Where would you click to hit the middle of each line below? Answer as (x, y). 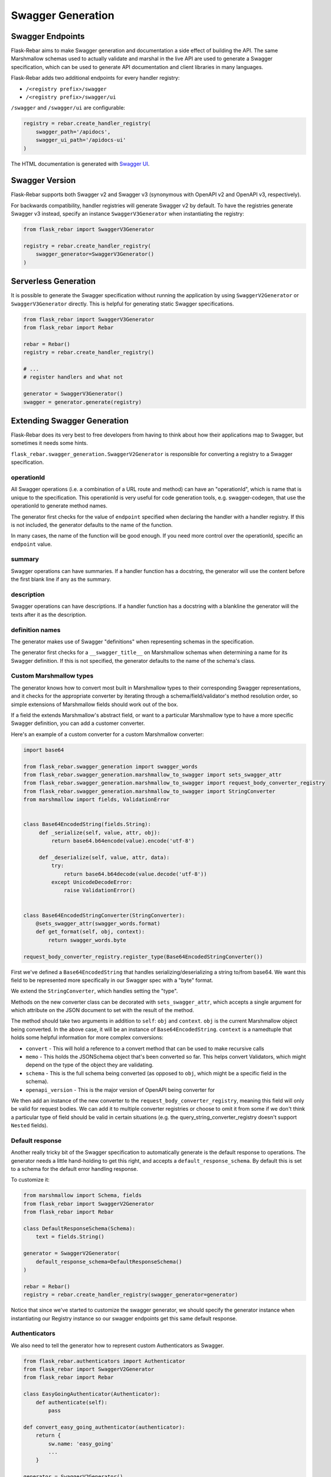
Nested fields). (30, 1125)
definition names (36, 630)
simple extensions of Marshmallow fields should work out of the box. (94, 704)
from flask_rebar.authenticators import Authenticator (104, 1361)
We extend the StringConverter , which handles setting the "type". (94, 991)
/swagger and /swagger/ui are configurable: (68, 108)
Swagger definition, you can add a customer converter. (78, 723)
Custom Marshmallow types (52, 676)
